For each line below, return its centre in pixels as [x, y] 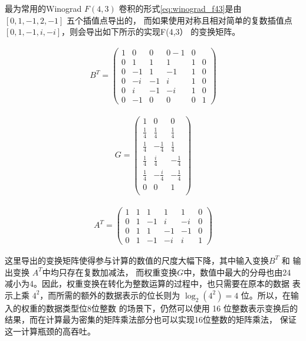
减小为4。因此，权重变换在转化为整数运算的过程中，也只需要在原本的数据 [147, 283]
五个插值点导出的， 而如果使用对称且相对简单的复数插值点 [180, 20]
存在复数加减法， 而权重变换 [122, 272]
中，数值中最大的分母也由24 [237, 272]
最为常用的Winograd [43, 8]
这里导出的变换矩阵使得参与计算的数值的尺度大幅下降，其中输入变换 [137, 260]
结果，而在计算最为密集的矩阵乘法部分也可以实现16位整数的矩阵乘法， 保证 [151, 319]
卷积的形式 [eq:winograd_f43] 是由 [180, 8]
